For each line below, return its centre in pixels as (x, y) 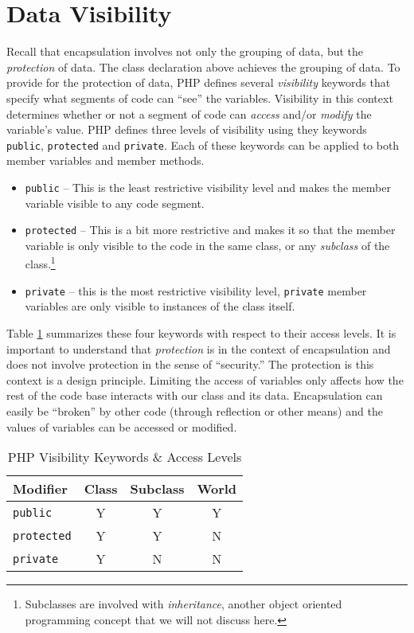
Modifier (40, 489)
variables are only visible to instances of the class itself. (160, 306)
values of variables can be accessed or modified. (122, 426)
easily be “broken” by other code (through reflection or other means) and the (195, 410)
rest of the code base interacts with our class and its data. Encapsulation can (195, 395)
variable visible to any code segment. (115, 203)
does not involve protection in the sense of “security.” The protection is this (190, 364)
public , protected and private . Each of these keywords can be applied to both (203, 145)
